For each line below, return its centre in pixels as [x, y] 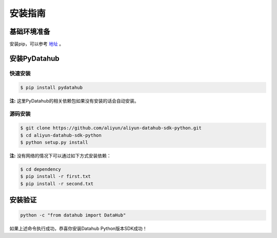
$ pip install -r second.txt [57, 184]
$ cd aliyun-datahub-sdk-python [61, 135]
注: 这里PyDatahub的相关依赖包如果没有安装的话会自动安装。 [74, 101]
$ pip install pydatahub [52, 87]
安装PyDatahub [35, 58]
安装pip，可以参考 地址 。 [37, 44]
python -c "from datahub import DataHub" [73, 215]
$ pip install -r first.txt [55, 176]
